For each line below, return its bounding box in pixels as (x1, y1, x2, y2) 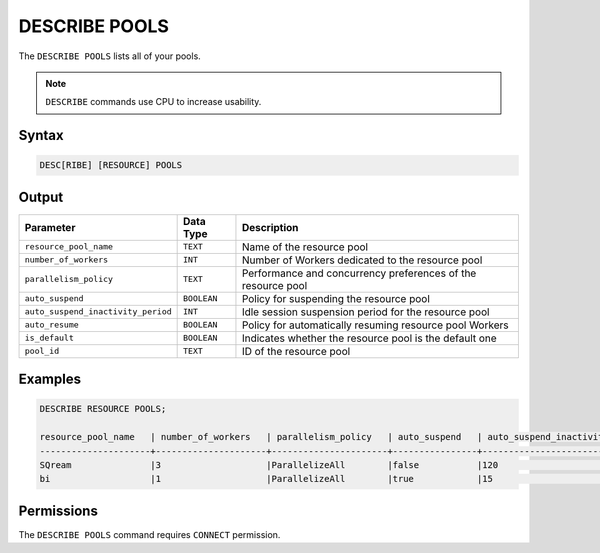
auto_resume (24, 320, 79, 330)
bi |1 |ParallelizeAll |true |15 (39, 473, 494, 485)
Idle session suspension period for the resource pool (241, 305, 490, 319)
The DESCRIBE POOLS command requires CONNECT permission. (18, 528, 281, 540)
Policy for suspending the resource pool (241, 291, 430, 305)
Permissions (18, 502, 99, 519)
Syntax (18, 127, 64, 144)
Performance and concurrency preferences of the (241, 266, 477, 280)
